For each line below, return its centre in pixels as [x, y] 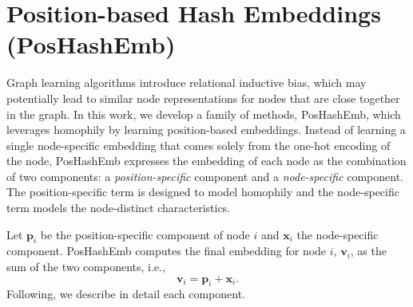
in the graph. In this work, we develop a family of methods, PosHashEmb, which [204, 114]
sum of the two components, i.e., [86, 267]
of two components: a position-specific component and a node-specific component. [205, 176]
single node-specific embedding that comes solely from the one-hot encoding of [199, 145]
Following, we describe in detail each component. [126, 294]
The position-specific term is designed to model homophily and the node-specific [203, 192]
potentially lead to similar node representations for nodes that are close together [203, 98]
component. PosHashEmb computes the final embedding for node [167, 251]
